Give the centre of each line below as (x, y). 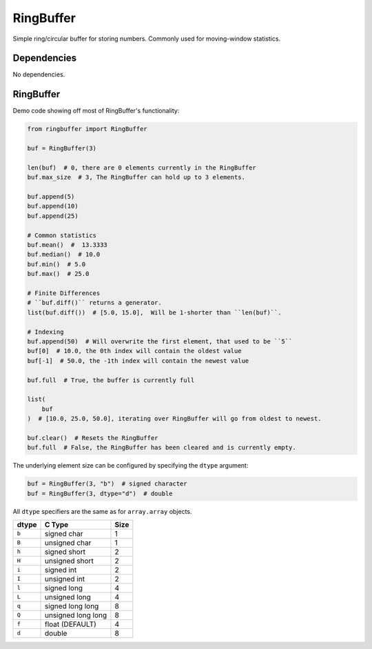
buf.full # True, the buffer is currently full (111, 380)
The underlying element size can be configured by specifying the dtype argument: (131, 466)
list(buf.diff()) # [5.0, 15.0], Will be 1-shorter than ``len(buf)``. (154, 312)
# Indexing (45, 332)
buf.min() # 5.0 (56, 264)
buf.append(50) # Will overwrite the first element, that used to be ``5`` (160, 341)
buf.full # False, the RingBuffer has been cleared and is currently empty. (162, 448)
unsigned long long (76, 615)
